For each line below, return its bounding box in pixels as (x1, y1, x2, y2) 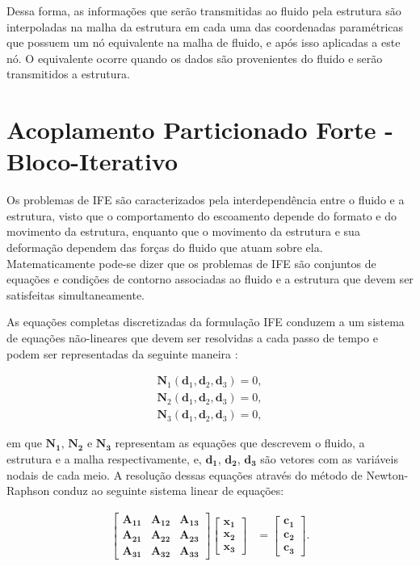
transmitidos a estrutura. (6, 65, 130, 82)
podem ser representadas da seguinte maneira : (6, 345, 238, 362)
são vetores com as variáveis (260, 450, 398, 467)
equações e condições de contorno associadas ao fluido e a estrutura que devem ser (6, 270, 414, 287)
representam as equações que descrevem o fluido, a (115, 434, 365, 451)
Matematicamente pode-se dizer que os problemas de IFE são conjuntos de (6, 254, 376, 271)
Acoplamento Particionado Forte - (6, 113, 393, 146)
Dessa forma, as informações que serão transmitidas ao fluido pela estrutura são (6, 2, 401, 19)
